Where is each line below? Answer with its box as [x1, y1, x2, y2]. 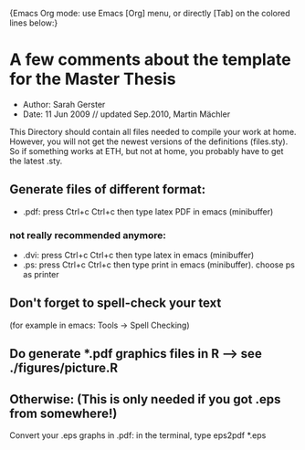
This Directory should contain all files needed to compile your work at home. [9, 126, 297, 137]
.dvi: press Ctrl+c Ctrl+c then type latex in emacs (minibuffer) [22, 250, 255, 261]
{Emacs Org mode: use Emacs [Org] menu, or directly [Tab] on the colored [9, 8, 290, 18]
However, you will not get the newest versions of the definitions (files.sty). [9, 136, 289, 147]
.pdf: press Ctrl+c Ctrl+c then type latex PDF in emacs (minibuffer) [22, 205, 274, 217]
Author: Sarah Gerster [22, 99, 106, 110]
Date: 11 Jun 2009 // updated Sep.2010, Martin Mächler [22, 109, 231, 120]
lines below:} [9, 17, 58, 28]
